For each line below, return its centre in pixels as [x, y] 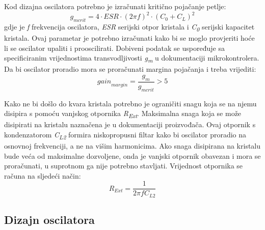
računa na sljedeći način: [43, 175]
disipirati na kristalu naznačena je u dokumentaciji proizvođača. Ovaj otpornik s [130, 124]
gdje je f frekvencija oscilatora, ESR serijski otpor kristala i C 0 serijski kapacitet [129, 27]
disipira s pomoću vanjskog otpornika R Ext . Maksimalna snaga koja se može [123, 114]
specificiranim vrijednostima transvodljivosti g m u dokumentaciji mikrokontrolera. [132, 58]
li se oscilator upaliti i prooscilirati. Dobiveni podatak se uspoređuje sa [114, 48]
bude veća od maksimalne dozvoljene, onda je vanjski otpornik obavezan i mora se [132, 155]
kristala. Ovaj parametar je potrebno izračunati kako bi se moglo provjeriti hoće [129, 38]
